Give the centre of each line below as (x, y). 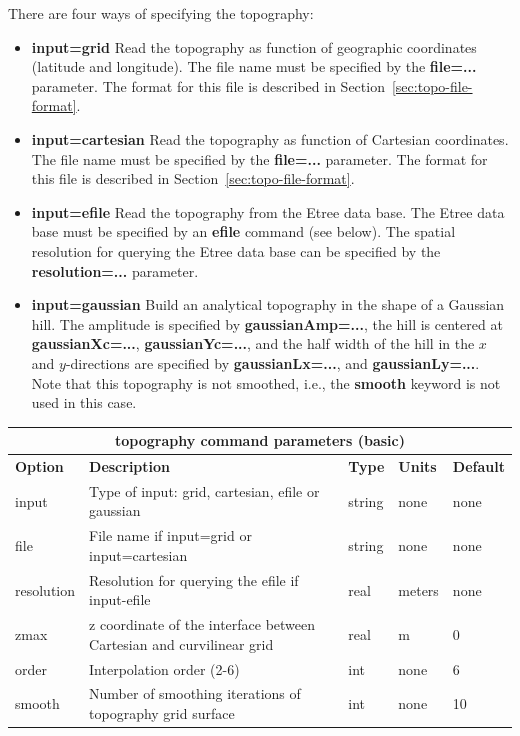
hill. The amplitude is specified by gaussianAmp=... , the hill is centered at (267, 323)
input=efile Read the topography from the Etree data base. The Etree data (268, 211)
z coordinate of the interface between (202, 624)
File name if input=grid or (170, 535)
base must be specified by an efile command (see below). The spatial (243, 231)
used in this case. (84, 402)
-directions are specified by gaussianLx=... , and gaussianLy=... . (272, 362)
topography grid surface (162, 713)
